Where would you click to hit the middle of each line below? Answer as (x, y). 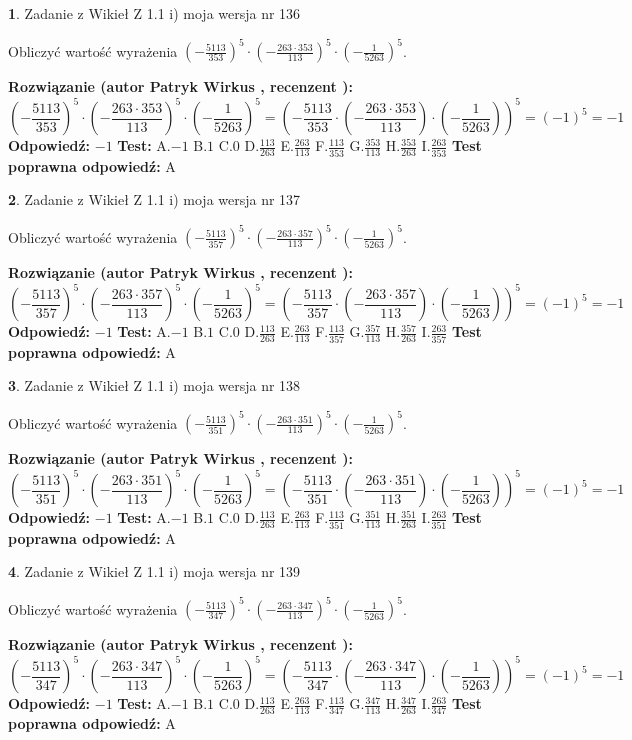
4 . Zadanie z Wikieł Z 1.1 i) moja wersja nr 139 (154, 571)
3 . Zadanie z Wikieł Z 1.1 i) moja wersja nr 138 (154, 385)
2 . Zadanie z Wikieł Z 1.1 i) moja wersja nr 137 (154, 199)
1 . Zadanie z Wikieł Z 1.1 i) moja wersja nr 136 (154, 13)
